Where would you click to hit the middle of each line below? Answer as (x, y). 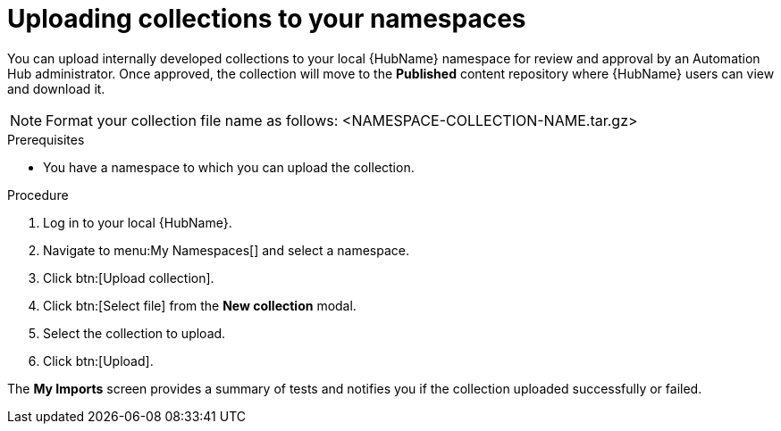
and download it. (56, 88)
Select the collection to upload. (134, 333)
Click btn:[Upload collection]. (129, 278)
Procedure (38, 195)
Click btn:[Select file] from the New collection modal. (200, 305)
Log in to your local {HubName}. (138, 222)
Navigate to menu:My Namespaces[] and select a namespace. (227, 250)
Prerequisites (46, 139)
